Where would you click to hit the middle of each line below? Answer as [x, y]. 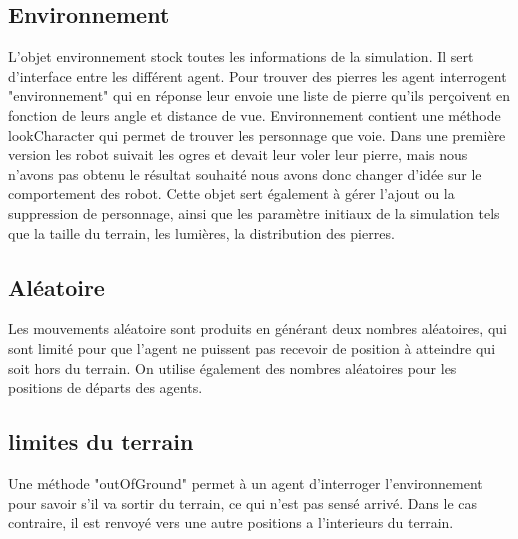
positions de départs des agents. [105, 387]
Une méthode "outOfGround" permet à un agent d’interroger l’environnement [245, 482]
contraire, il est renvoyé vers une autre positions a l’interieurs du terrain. [231, 522]
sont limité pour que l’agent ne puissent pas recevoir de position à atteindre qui [252, 347]
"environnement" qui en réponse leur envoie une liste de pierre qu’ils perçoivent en [259, 95]
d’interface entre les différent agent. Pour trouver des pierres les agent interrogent [257, 75]
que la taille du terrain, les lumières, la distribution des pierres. [201, 232]
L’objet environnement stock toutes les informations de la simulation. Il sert [241, 56]
